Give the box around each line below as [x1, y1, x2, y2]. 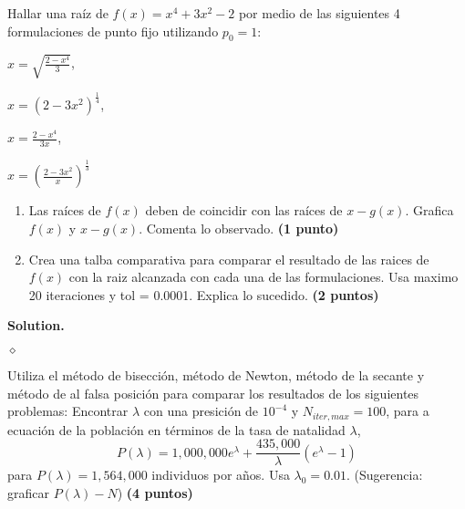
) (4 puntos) [117, 483, 193, 502]
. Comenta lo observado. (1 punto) [139, 219, 339, 238]
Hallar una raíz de [7, 4, 108, 22]
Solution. [7, 316, 65, 335]
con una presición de [143, 401, 259, 421]
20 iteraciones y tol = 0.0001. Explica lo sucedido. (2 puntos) [28, 285, 379, 304]
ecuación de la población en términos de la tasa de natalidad [7, 420, 346, 439]
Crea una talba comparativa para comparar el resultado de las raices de [28, 249, 429, 268]
